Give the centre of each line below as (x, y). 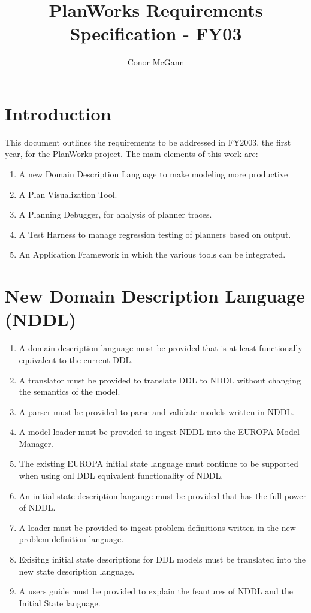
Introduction (58, 113)
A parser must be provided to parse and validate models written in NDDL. (156, 411)
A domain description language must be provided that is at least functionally (161, 348)
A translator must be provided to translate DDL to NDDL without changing (160, 380)
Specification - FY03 (156, 33)
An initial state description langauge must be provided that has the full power (162, 495)
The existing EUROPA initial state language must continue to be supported (158, 463)
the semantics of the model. (70, 392)
